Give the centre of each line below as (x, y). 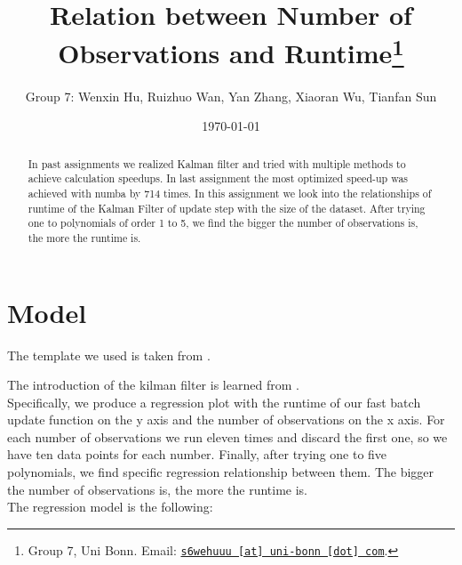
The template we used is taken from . (109, 355)
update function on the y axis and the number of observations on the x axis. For (226, 420)
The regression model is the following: (110, 507)
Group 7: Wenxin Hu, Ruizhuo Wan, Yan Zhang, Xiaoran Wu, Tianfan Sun (231, 96)
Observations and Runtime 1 (231, 51)
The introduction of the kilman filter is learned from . (153, 385)
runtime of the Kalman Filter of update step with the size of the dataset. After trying (227, 208)
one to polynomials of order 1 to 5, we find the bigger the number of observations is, (223, 223)
